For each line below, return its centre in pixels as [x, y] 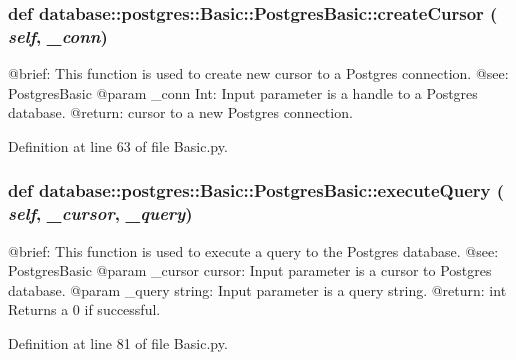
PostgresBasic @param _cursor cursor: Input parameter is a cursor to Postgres [250, 270]
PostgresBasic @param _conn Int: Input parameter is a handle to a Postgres [243, 92]
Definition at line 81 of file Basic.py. [118, 343]
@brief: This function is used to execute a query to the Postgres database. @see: [253, 250]
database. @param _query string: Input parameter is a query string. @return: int [257, 289]
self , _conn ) [58, 35]
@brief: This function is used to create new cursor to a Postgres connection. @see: [258, 73]
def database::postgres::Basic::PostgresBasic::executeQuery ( [256, 190]
